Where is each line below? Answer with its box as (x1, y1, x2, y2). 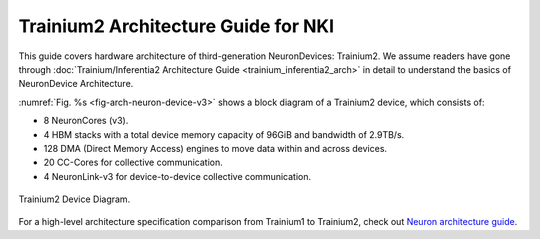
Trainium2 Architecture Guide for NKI (18, 15, 335, 37)
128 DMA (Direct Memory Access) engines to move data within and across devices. (43, 142, 388, 154)
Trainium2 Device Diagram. (18, 193, 131, 205)
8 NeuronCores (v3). (43, 115, 129, 127)
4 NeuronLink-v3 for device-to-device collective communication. (43, 170, 312, 182)
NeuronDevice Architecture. (18, 78, 134, 90)
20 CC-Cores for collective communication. (43, 156, 224, 169)
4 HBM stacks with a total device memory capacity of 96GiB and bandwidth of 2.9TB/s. (43, 128, 405, 140)
